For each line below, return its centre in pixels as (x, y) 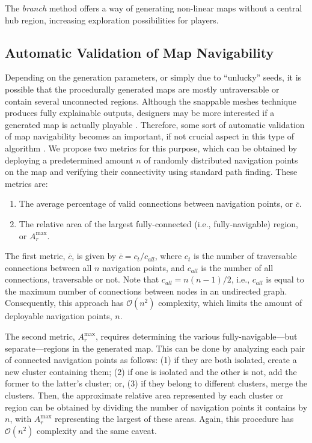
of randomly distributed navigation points (221, 160)
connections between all (48, 267)
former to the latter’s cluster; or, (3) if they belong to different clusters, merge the (156, 383)
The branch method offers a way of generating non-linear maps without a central (154, 8)
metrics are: (26, 183)
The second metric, (40, 336)
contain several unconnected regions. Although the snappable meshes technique (151, 101)
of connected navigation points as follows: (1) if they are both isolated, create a (151, 360)
